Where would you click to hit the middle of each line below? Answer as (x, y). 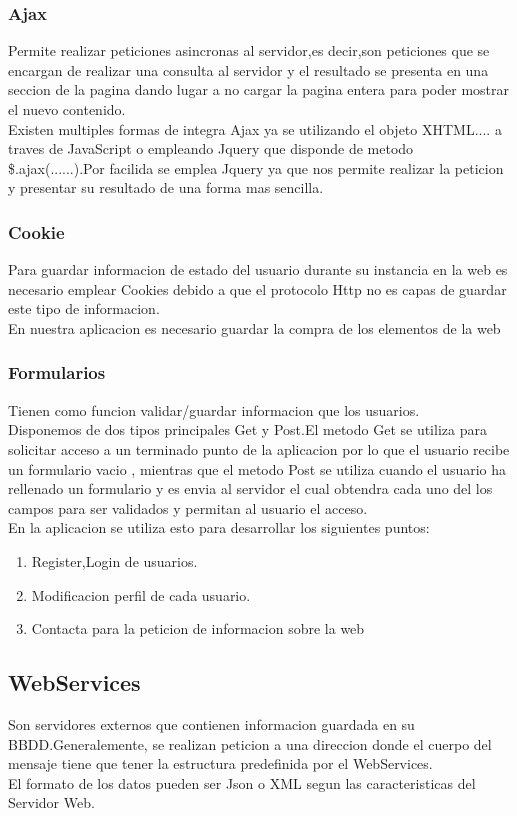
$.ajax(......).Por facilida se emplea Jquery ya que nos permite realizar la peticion (256, 167)
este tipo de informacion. (84, 308)
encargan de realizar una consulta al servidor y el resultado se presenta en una (248, 69)
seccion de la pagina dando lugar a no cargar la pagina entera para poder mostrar (258, 89)
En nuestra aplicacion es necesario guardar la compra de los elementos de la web (254, 327)
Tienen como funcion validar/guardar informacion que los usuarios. (214, 409)
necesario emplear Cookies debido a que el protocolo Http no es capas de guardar (257, 288)
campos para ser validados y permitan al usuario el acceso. (188, 507)
